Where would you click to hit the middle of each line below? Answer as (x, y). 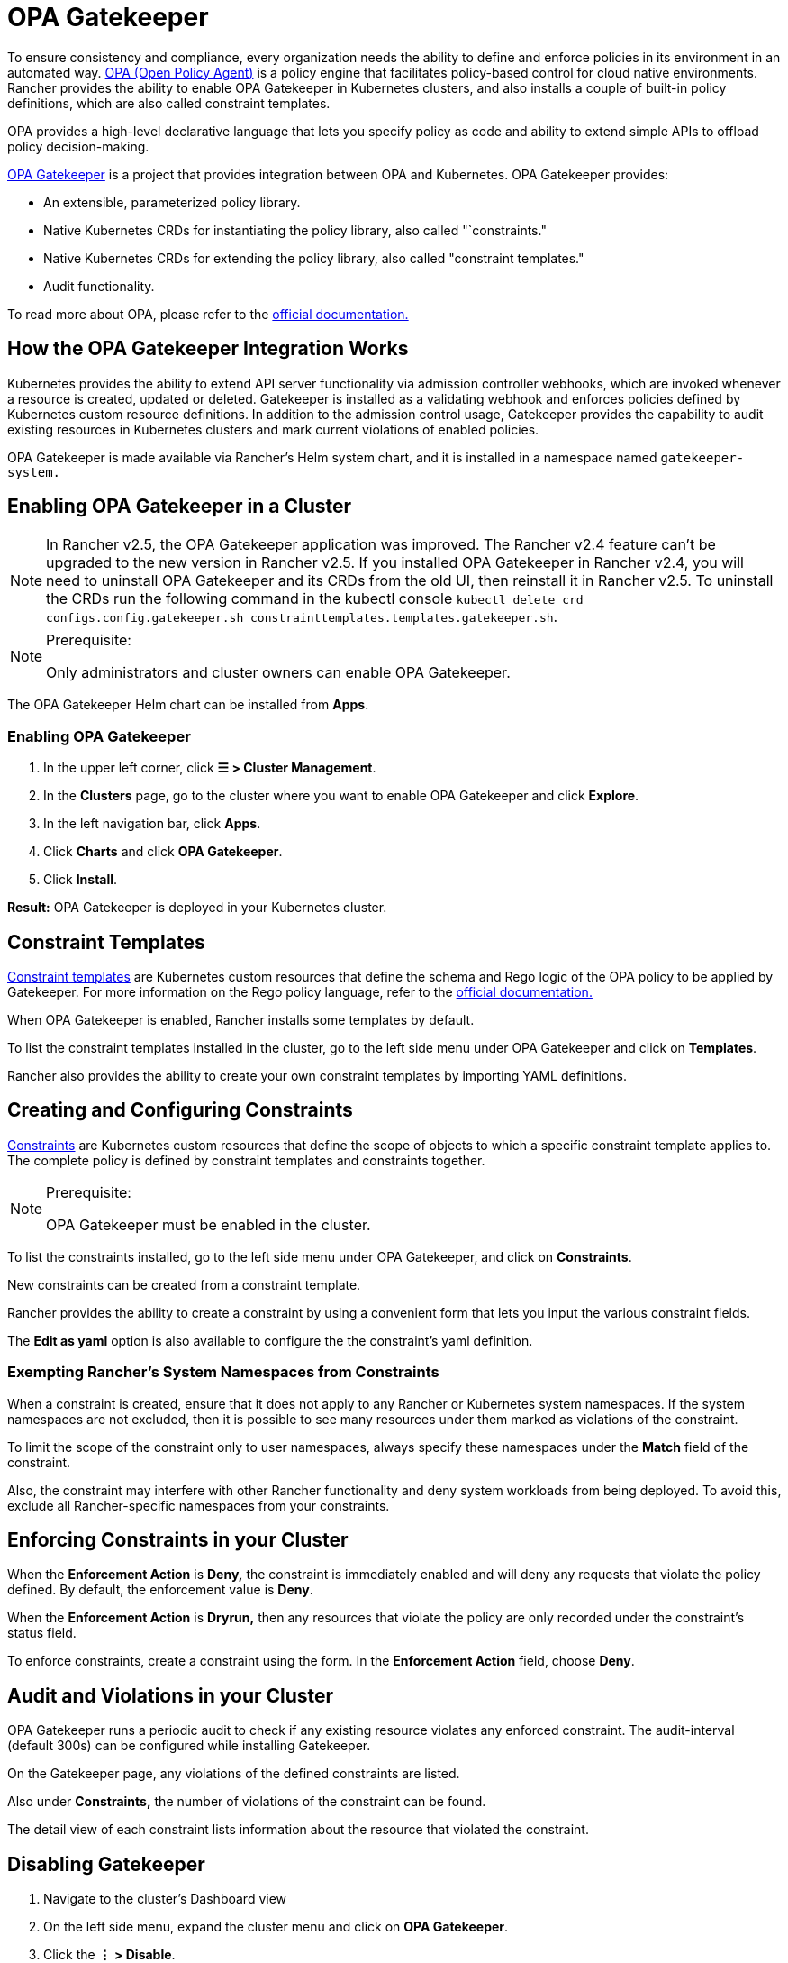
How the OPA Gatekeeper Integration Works (208, 349)
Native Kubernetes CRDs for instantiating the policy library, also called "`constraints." (295, 230)
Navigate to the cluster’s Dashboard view (165, 1899)
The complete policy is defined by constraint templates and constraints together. (246, 1160)
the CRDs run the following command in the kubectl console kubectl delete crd (315, 599)
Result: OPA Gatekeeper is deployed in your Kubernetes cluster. (197, 908)
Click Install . (81, 880)
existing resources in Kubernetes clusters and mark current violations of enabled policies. (273, 429)
